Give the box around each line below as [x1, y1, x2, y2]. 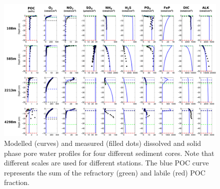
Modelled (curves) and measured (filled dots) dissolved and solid [4, 137, 201, 148]
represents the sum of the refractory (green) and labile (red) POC [4, 167, 205, 177]
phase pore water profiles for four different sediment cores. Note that [4, 147, 214, 158]
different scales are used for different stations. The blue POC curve [4, 157, 209, 168]
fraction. [4, 177, 30, 187]
